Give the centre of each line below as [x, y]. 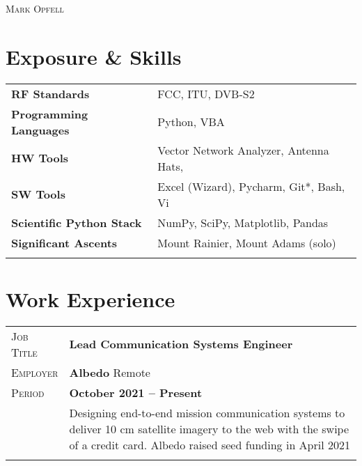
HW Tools [40, 158]
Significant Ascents [64, 242]
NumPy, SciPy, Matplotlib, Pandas [243, 222]
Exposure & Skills [94, 56]
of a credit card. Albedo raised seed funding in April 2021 [210, 444]
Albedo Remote [110, 372]
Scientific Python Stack [77, 222]
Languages [40, 130]
